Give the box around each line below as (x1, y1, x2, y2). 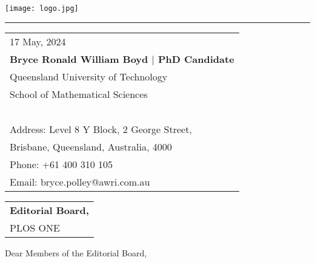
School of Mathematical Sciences (10, 86, 148, 101)
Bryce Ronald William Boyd (10, 51, 148, 66)
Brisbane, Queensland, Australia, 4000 (10, 139, 172, 154)
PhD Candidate (158, 51, 234, 66)
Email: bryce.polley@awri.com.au (10, 174, 150, 189)
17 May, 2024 (10, 34, 66, 48)
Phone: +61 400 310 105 (10, 157, 113, 171)
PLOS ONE (10, 220, 60, 235)
